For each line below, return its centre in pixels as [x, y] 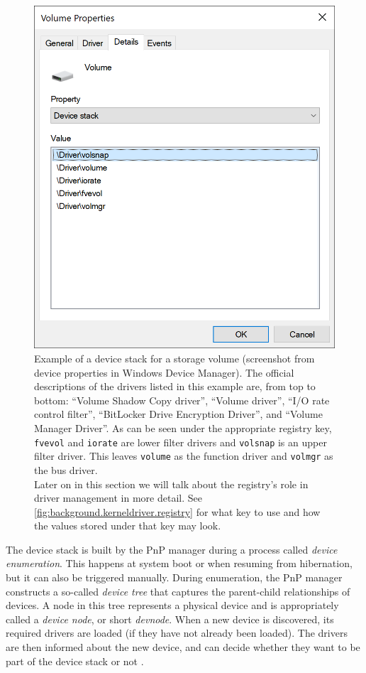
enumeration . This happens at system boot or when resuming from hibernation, [179, 563]
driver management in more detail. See [118, 498]
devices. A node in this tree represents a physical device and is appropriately [172, 605]
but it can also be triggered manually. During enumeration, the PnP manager [174, 577]
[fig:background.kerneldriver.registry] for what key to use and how [177, 511]
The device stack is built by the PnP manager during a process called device [172, 549]
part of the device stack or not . [75, 661]
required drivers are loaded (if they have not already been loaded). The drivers [177, 633]
